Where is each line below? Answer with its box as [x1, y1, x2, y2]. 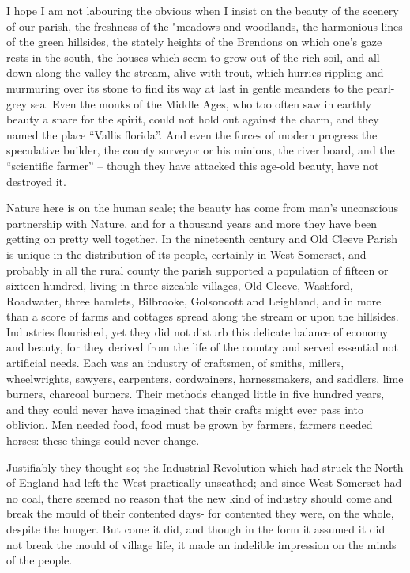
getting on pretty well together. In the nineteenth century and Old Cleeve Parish [6, 230, 398, 247]
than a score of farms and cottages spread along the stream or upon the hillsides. [6, 308, 399, 324]
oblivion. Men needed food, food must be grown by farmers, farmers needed [6, 416, 373, 433]
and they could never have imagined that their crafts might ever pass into [6, 400, 363, 417]
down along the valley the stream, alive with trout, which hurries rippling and [6, 64, 384, 81]
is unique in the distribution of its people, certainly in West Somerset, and [6, 245, 367, 262]
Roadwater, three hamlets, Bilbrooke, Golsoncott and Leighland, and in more [6, 292, 382, 309]
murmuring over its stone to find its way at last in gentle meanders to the [6, 79, 363, 96]
